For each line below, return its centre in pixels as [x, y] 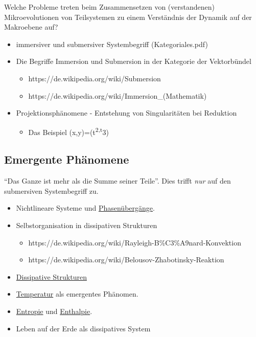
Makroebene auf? [31, 27]
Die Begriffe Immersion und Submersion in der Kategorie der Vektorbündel [134, 61]
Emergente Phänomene [67, 159]
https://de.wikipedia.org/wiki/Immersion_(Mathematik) [118, 95]
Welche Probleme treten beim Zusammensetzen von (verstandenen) [109, 7]
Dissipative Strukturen [51, 276]
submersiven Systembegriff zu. [51, 190]
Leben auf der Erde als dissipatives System [83, 328]
